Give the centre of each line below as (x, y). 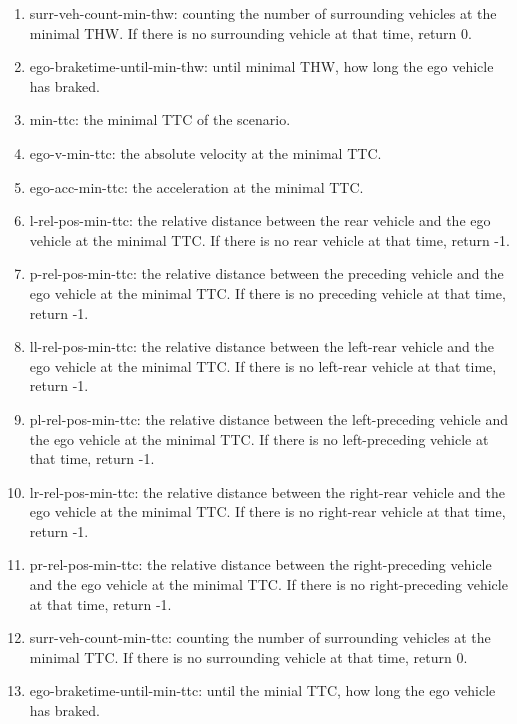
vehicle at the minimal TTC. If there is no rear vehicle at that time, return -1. (269, 239)
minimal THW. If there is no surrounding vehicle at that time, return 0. (250, 32)
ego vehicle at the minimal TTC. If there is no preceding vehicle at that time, (267, 292)
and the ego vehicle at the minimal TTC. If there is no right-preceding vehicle (268, 584)
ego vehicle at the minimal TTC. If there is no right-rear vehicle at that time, (267, 511)
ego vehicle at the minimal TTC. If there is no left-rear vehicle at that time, (263, 365)
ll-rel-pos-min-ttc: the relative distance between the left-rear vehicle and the (262, 346)
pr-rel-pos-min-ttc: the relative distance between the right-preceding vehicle (260, 564)
